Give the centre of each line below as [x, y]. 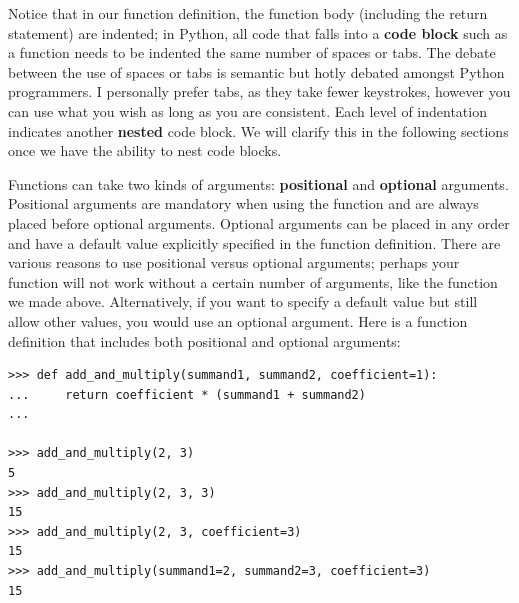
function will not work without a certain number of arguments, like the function [253, 281]
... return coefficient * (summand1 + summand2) [187, 394]
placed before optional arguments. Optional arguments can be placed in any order [259, 222]
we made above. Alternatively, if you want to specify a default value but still [243, 301]
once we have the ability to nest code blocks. [145, 150]
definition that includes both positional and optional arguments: [204, 340]
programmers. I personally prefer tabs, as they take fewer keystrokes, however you [259, 91]
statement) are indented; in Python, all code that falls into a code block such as [258, 32]
